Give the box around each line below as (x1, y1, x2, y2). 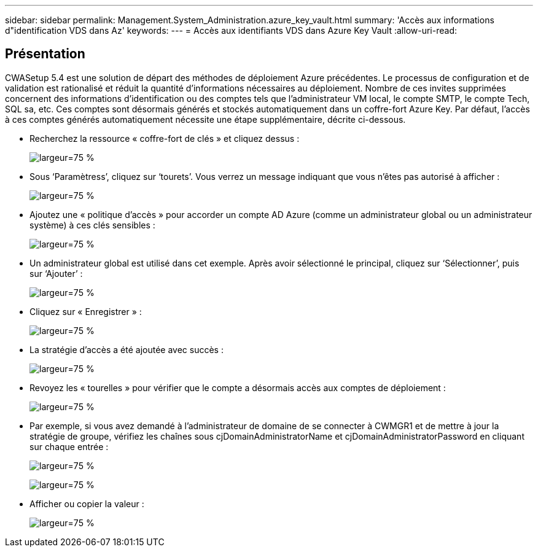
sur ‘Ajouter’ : (29, 268, 83, 279)
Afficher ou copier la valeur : (29, 498, 144, 509)
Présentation (5, 46, 85, 62)
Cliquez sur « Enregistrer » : (29, 306, 142, 317)
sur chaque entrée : (29, 441, 109, 452)
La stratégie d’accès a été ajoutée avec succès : (29, 344, 224, 355)
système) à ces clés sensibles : (29, 219, 155, 230)
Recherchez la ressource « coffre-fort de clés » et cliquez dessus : (29, 133, 300, 144)
